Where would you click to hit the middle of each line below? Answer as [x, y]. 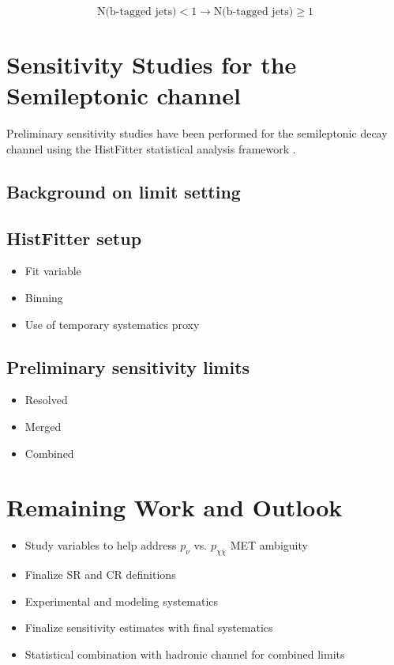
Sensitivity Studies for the [152, 64]
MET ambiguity [269, 545]
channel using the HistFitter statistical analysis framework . [151, 148]
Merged [43, 427]
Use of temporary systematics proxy [112, 324]
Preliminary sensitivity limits [128, 367]
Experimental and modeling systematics [122, 601]
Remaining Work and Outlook [174, 507]
